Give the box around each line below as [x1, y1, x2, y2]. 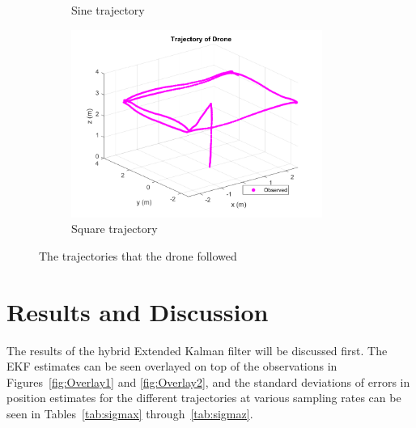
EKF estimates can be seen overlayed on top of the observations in [6, 358, 337, 375]
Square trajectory [71, 220, 158, 237]
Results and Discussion [6, 295, 269, 328]
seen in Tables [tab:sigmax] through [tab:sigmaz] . [6, 405, 253, 422]
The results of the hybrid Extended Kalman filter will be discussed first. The [6, 341, 388, 358]
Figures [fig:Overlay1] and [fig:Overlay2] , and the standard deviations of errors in [6, 373, 410, 390]
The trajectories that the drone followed [39, 247, 237, 264]
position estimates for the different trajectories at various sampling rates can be [6, 389, 401, 406]
